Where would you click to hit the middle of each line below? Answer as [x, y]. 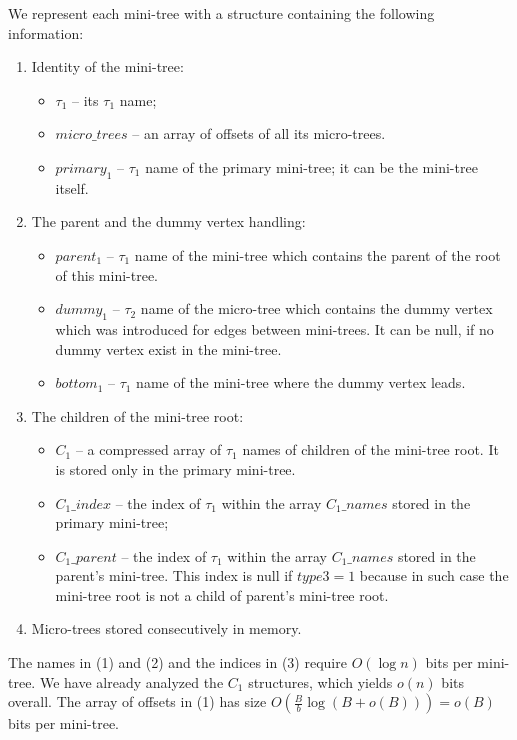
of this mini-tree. [106, 274]
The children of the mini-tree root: [137, 415]
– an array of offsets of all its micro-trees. [259, 133]
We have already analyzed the [131, 681]
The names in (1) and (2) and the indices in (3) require [177, 662]
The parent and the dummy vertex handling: [168, 221]
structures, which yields [320, 681]
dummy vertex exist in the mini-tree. [168, 348]
